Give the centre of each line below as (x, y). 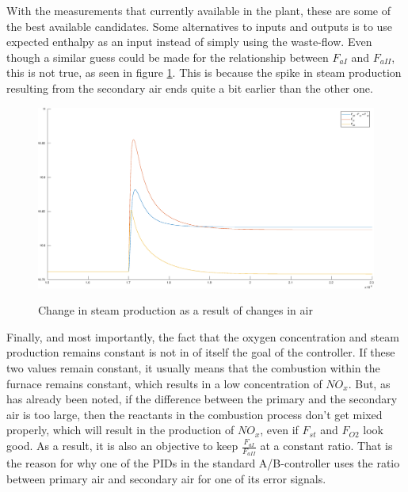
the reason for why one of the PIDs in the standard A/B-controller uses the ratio (203, 463)
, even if (279, 430)
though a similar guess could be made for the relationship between (168, 57)
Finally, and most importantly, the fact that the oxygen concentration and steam (203, 336)
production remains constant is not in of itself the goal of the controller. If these (201, 352)
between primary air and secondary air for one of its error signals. (166, 478)
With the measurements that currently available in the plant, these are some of (198, 10)
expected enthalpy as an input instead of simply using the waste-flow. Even (189, 42)
